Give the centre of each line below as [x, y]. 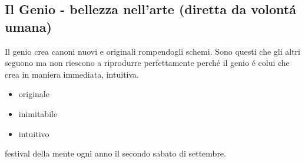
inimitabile [38, 113]
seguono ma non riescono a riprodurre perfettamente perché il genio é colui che [147, 63]
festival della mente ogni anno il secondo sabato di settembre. [115, 153]
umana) [28, 26]
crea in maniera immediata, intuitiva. [72, 74]
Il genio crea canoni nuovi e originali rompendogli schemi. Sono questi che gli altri [152, 51]
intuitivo [34, 133]
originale [34, 94]
